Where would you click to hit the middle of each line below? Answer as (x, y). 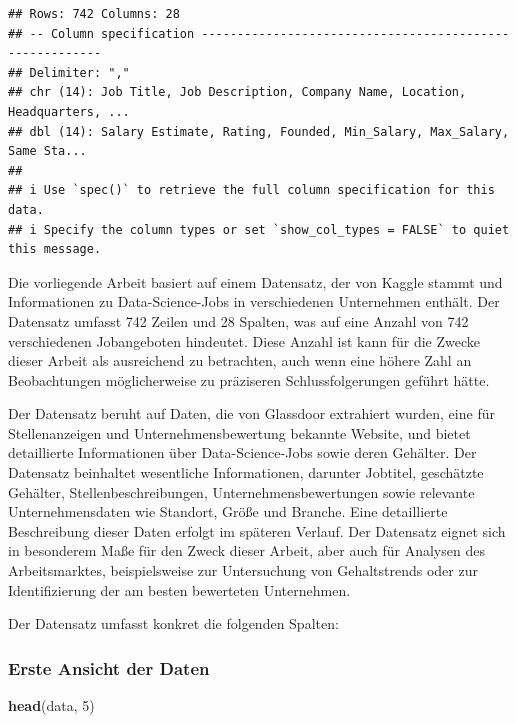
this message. (55, 249)
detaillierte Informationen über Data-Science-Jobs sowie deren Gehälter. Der (242, 452)
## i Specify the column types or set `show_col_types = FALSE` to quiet (259, 229)
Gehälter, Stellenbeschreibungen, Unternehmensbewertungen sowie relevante (241, 491)
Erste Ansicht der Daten (109, 667)
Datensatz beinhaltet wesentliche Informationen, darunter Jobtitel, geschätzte (246, 472)
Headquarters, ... (69, 111)
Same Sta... (47, 151)
